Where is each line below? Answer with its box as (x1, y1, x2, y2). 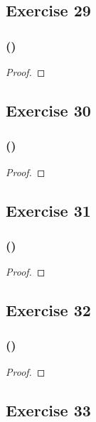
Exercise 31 (6, 199, 91, 221)
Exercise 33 (6, 399, 91, 421)
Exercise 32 (6, 299, 91, 321)
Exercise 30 (6, 99, 91, 121)
